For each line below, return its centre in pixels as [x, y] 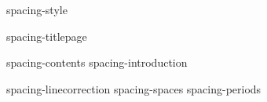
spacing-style [37, 9]
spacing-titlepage [47, 36]
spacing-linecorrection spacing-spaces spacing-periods [134, 88]
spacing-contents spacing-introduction [97, 62]
